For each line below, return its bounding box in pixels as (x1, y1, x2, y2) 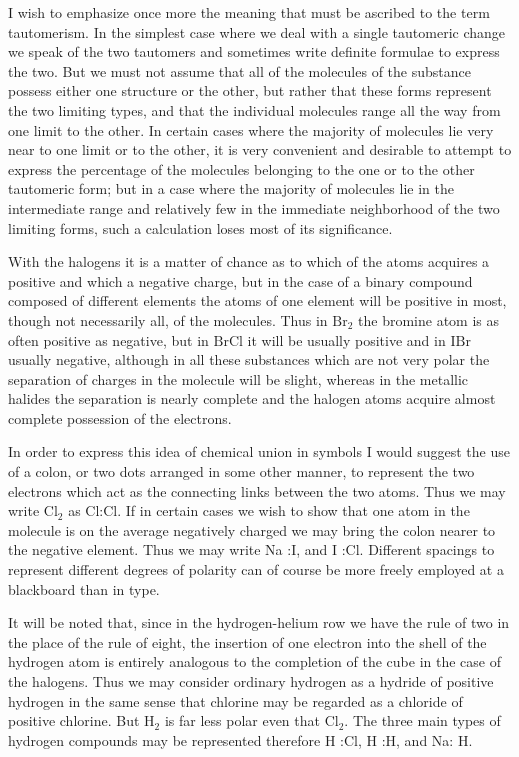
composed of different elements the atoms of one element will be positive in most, (8, 290, 507, 311)
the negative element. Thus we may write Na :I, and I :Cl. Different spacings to (8, 539, 495, 560)
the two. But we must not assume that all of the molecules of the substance (8, 60, 471, 81)
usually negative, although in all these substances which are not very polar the (8, 349, 490, 370)
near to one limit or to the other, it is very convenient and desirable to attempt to (8, 139, 512, 160)
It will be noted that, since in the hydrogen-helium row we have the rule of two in (8, 612, 510, 633)
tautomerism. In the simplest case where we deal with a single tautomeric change (8, 21, 506, 42)
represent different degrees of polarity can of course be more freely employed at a (8, 559, 504, 580)
